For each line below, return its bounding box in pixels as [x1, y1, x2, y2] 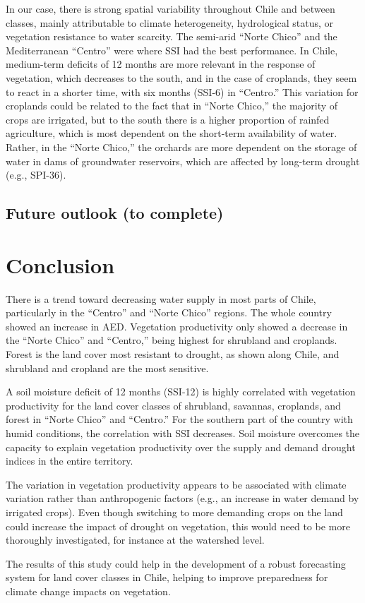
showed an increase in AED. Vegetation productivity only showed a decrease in [6, 318, 348, 333]
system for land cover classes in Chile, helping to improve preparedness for [6, 570, 328, 585]
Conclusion [6, 250, 115, 279]
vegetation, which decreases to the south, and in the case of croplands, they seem [6, 70, 357, 85]
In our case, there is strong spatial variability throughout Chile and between [6, 1, 335, 16]
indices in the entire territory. [6, 453, 133, 468]
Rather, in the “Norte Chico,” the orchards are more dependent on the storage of [6, 139, 357, 154]
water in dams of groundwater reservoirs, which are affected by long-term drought [6, 153, 360, 168]
